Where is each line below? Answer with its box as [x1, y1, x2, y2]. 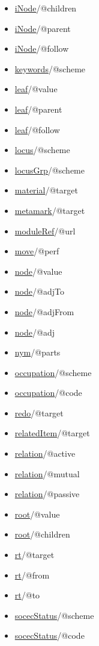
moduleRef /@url [14, 224, 76, 237]
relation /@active [14, 447, 76, 460]
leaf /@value [14, 83, 58, 95]
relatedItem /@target [14, 427, 90, 439]
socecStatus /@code [14, 629, 85, 642]
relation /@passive [14, 488, 80, 500]
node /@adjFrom [14, 305, 74, 318]
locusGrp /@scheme [14, 163, 85, 176]
